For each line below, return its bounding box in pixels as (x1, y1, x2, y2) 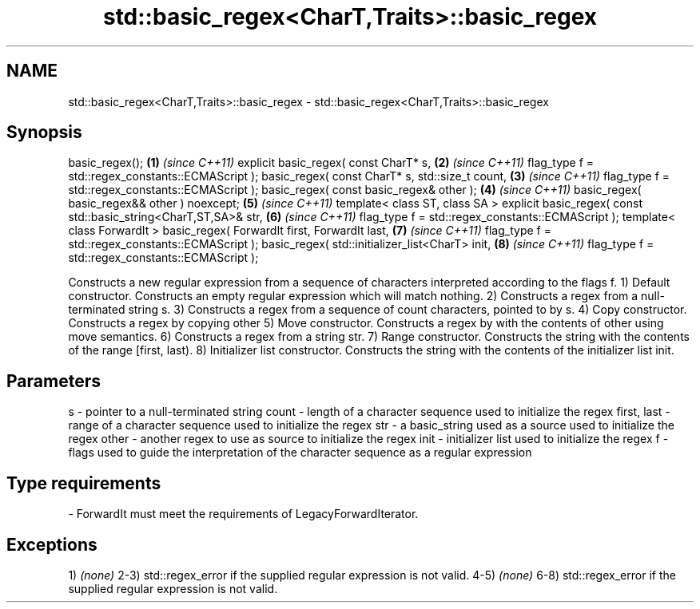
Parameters (6, 370, 101, 391)
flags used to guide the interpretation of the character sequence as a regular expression (68, 445, 532, 460)
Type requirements (6, 473, 161, 493)
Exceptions (6, 534, 97, 555)
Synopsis (6, 122, 82, 143)
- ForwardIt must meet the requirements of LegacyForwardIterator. (68, 507, 419, 521)
